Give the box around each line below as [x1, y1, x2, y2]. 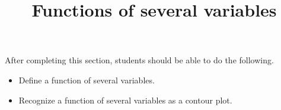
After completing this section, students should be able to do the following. [5, 54, 274, 66]
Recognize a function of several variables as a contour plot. [18, 93, 232, 106]
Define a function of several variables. [18, 73, 155, 86]
